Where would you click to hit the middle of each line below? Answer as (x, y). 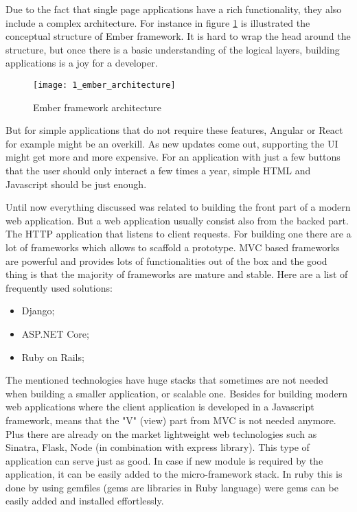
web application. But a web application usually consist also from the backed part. (177, 220)
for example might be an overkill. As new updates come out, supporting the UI (172, 143)
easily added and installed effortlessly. (85, 501)
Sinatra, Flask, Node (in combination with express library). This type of (158, 447)
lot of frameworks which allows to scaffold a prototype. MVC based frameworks (173, 247)
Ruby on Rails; (53, 357)
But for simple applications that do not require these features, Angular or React (174, 130)
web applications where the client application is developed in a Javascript (160, 407)
